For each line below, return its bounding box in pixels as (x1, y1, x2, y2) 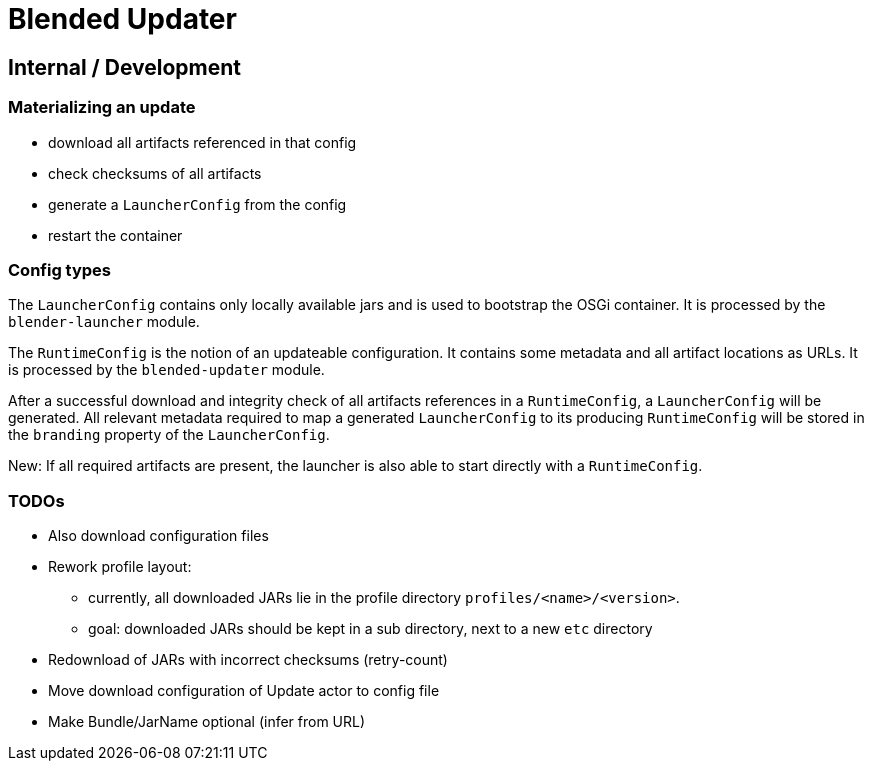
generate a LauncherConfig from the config (48, 195, 347, 213)
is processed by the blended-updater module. (8, 361, 325, 379)
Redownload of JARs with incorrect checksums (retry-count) (48, 651, 448, 669)
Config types (8, 259, 112, 280)
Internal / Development (8, 54, 241, 80)
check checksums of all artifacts (48, 164, 262, 182)
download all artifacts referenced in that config (48, 133, 357, 151)
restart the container (48, 226, 183, 244)
